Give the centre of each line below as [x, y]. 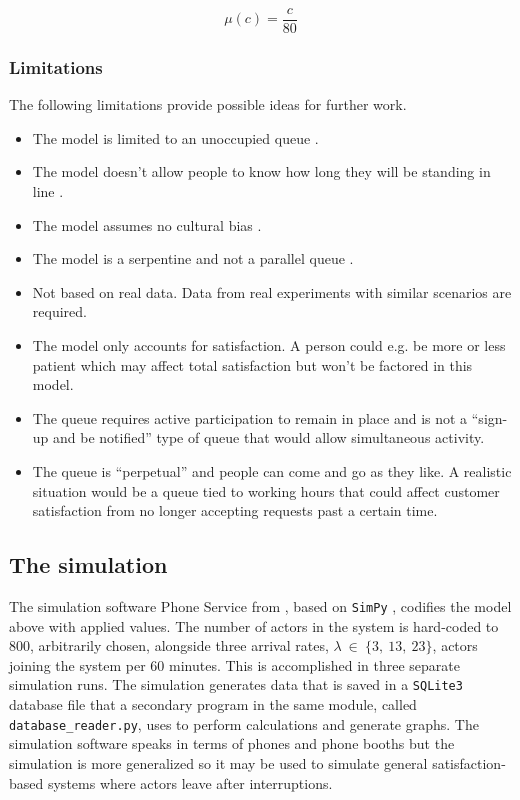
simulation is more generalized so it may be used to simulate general [218, 762]
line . [48, 191]
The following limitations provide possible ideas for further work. [208, 104]
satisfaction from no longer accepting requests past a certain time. [235, 510]
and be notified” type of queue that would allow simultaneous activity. [269, 437]
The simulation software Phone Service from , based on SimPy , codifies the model [260, 605]
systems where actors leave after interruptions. [190, 782]
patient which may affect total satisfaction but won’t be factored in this [252, 364]
